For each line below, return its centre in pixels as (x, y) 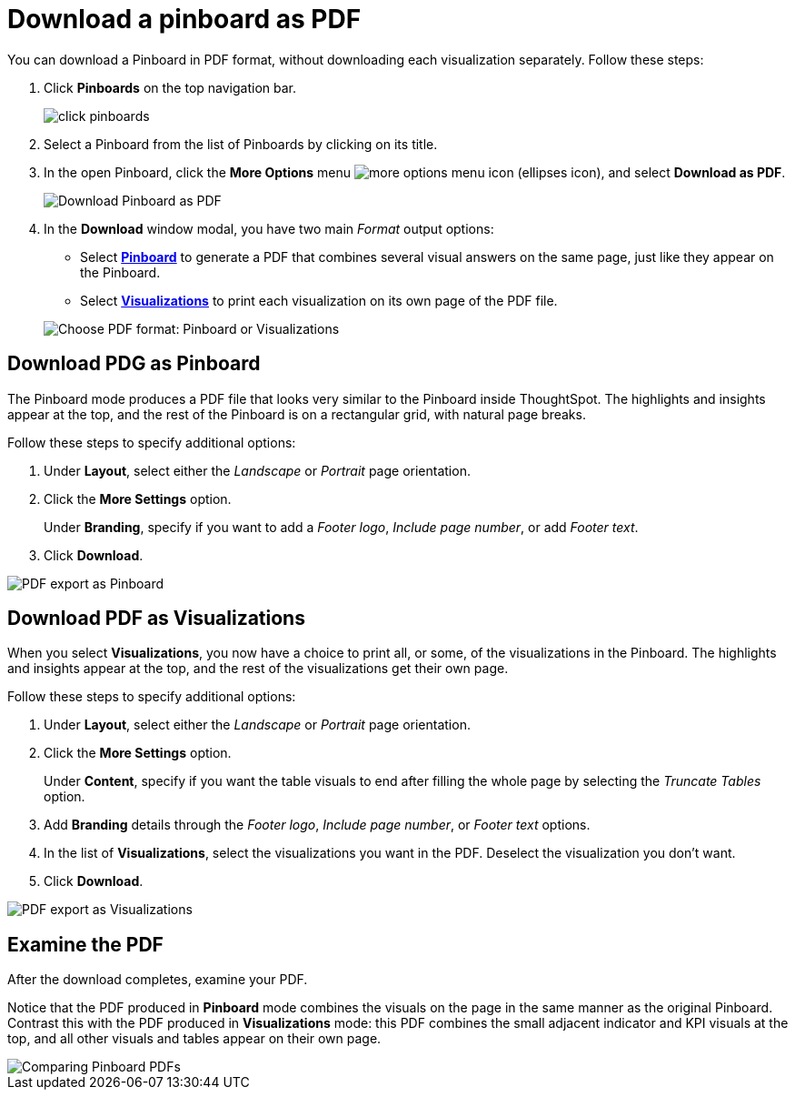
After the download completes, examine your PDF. (158, 980)
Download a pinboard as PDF (184, 19)
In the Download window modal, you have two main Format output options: (269, 228)
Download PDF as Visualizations (156, 619)
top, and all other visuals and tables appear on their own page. (194, 1039)
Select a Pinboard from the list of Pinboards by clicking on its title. (241, 144)
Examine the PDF (85, 944)
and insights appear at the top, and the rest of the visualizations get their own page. (258, 669)
